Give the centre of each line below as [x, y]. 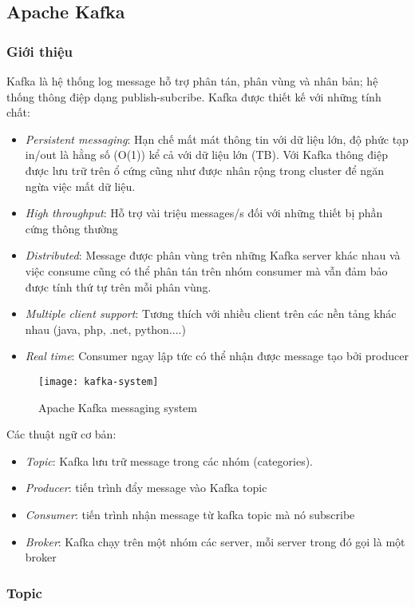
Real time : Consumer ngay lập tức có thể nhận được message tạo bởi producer [217, 356]
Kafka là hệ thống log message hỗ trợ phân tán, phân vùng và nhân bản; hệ [192, 81]
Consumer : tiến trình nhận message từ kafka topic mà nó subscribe [190, 514]
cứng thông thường [71, 228]
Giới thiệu [40, 51]
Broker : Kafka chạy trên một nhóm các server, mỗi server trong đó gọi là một [215, 541]
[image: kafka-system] [99, 381]
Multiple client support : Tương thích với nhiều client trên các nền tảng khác [211, 313]
